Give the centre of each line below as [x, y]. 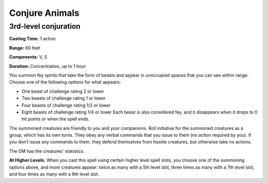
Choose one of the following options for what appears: [65, 82]
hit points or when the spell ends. [56, 119]
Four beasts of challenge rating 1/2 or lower [66, 105]
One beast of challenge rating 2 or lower [63, 91]
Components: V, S [28, 57]
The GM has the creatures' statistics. [47, 151]
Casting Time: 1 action [33, 39]
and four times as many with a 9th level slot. [54, 174]
